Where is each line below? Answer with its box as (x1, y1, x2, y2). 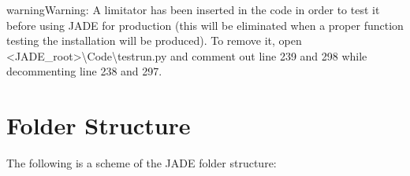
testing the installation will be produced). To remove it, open (6, 32, 302, 49)
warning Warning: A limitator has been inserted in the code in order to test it (6, 2, 380, 17)
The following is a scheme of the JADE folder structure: (6, 155, 277, 171)
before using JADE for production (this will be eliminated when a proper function (6, 16, 404, 33)
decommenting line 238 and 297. (6, 63, 162, 79)
